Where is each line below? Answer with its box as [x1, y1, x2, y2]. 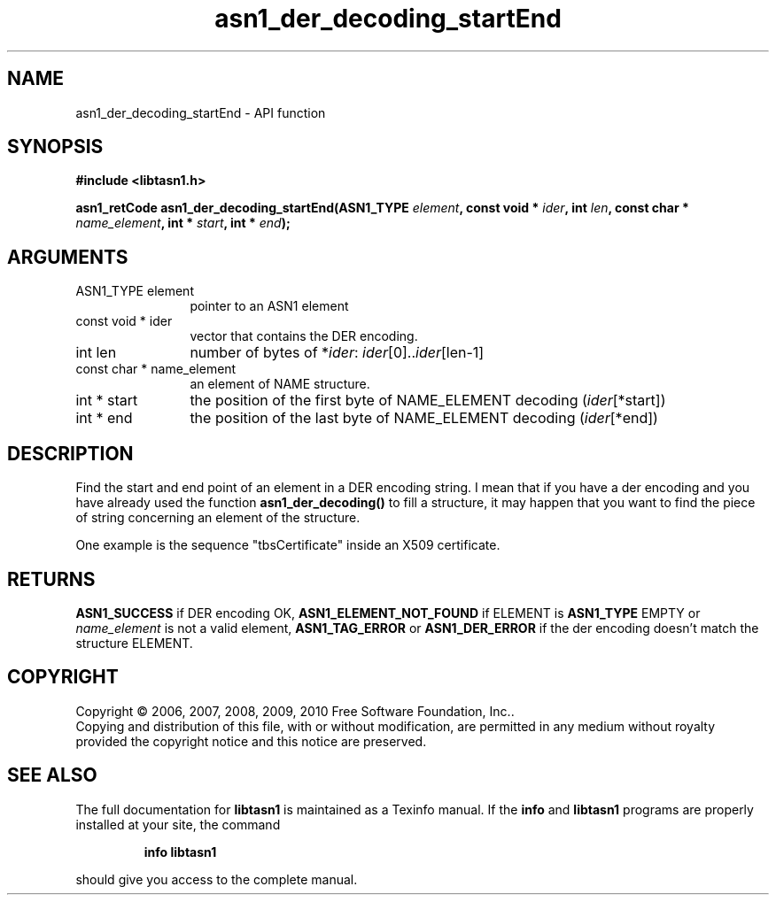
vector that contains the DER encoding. [190, 328, 418, 344]
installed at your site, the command [75, 816, 281, 832]
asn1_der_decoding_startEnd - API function [75, 104, 326, 120]
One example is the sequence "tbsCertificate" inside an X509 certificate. [75, 537, 501, 553]
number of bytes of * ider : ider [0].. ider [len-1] [190, 343, 485, 362]
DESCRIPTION [7, 442, 134, 465]
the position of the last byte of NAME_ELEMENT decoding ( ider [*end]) [190, 409, 658, 428]
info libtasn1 [144, 844, 217, 860]
